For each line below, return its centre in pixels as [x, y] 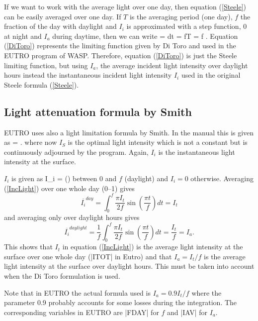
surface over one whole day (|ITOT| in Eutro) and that [88, 256]
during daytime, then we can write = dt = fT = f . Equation [145, 36]
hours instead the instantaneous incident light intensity [88, 75]
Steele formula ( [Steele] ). [42, 84]
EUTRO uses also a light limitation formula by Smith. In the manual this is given [129, 132]
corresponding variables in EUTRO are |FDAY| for [82, 312]
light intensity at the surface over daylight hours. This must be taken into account [129, 266]
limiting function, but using [46, 65]
